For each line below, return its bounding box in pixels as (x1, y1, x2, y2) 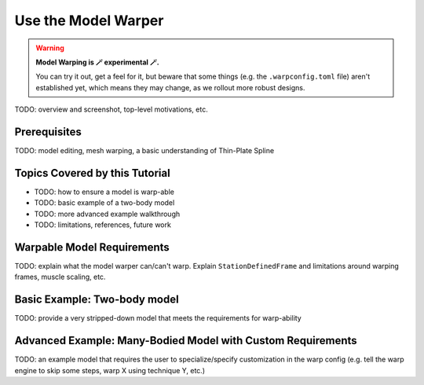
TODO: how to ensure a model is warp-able (34, 187, 174, 196)
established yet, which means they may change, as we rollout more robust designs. (35, 82, 305, 92)
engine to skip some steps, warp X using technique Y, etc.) (14, 365, 206, 375)
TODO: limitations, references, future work (34, 220, 172, 229)
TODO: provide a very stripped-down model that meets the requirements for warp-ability (14, 313, 302, 323)
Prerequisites (14, 125, 82, 138)
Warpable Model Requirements (14, 240, 170, 254)
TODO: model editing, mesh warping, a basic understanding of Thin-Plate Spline (14, 146, 275, 156)
